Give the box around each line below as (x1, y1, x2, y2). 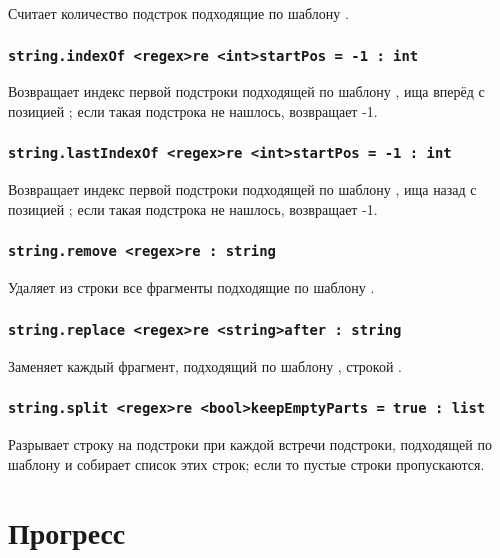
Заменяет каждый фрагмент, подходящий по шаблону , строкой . (8, 355, 402, 376)
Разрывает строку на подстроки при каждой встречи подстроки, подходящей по (8, 434, 492, 455)
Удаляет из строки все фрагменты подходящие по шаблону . (8, 277, 375, 298)
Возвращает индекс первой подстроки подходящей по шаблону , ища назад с (8, 179, 477, 200)
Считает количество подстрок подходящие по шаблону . (8, 3, 349, 23)
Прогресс (8, 512, 126, 553)
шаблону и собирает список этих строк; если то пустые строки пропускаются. (8, 453, 485, 474)
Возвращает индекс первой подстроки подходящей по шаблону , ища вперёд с (8, 81, 485, 102)
